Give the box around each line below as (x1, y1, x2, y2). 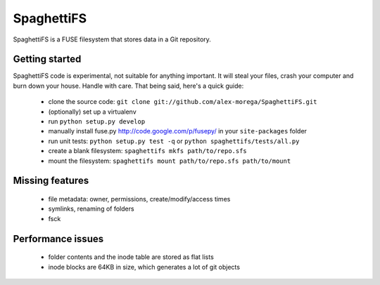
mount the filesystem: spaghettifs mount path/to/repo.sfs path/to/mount (48, 157, 291, 165)
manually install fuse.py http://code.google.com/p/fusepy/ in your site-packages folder (48, 127, 308, 135)
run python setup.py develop (48, 117, 146, 126)
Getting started (13, 53, 82, 65)
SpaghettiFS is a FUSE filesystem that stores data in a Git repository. (13, 35, 211, 44)
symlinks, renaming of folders (48, 204, 134, 213)
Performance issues (13, 232, 104, 245)
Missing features (13, 175, 89, 187)
